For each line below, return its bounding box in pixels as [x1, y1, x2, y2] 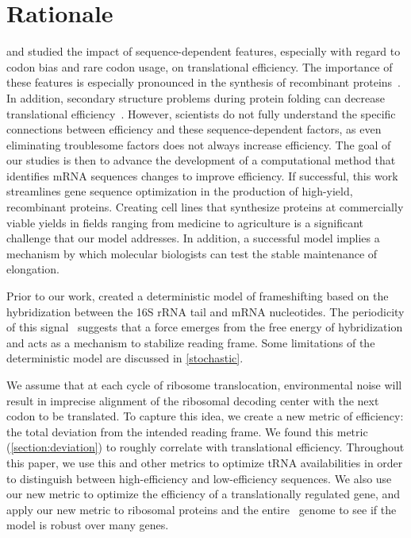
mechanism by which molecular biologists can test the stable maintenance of [6, 245, 378, 261]
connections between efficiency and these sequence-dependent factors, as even [6, 121, 382, 137]
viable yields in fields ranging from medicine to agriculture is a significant [6, 214, 364, 230]
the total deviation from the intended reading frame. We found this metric [6, 423, 368, 439]
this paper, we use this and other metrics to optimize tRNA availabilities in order [6, 454, 403, 470]
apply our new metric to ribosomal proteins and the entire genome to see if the [6, 501, 397, 517]
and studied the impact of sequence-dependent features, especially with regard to [6, 43, 401, 60]
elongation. [6, 261, 60, 277]
